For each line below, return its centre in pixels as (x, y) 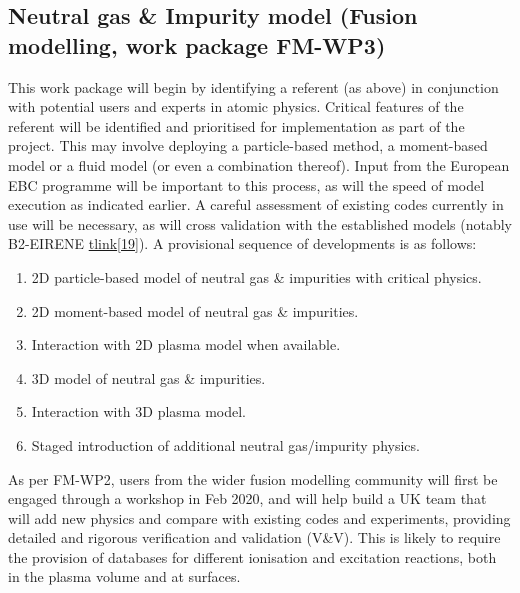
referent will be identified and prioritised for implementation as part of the (236, 125)
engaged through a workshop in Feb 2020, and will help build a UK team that (247, 498)
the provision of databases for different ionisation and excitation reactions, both (252, 556)
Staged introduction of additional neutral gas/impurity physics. (225, 444)
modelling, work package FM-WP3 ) (197, 44)
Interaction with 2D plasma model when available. (186, 344)
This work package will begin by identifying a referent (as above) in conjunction (253, 86)
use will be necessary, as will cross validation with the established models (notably (260, 223)
